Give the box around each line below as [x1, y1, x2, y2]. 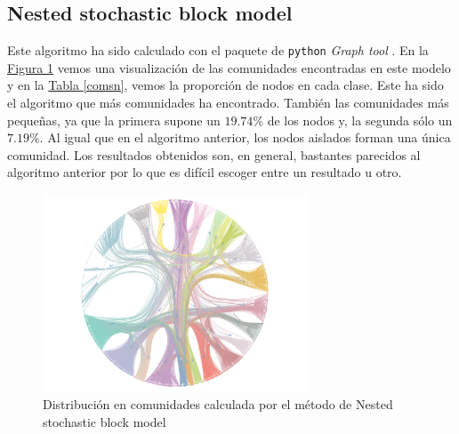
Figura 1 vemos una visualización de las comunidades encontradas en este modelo [7, 58, 451, 76]
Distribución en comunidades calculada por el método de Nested [43, 395, 393, 414]
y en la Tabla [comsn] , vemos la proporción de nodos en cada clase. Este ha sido [7, 76, 444, 94]
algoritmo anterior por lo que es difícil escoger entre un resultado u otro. [7, 163, 402, 181]
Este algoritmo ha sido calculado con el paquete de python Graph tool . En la [7, 41, 429, 60]
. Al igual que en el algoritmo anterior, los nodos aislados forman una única [39, 128, 451, 147]
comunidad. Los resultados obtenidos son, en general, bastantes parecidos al [7, 145, 421, 164]
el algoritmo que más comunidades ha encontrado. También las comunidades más [7, 93, 449, 112]
